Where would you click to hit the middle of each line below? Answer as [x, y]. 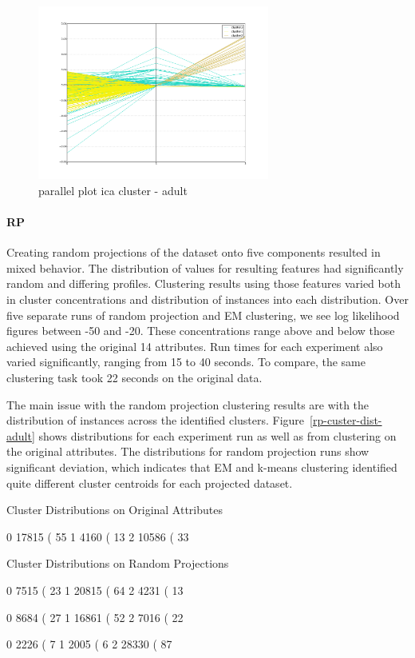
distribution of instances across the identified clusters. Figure [156, 420]
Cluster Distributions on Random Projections [118, 563]
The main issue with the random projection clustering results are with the [188, 404]
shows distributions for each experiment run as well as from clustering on [217, 435]
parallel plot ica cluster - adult [113, 190]
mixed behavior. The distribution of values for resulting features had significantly [205, 267]
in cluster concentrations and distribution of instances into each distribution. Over [207, 299]
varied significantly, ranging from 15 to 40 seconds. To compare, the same [186, 362]
